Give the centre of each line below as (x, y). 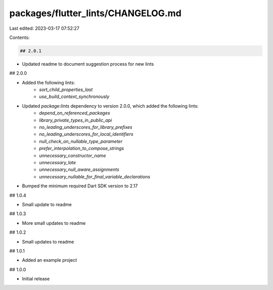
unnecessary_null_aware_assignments (79, 170)
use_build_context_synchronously (74, 96)
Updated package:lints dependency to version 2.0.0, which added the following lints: (110, 106)
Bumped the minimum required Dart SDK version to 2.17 (80, 186)
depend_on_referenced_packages (75, 113)
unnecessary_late (57, 162)
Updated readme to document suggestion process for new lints (88, 64)
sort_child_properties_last (66, 90)
